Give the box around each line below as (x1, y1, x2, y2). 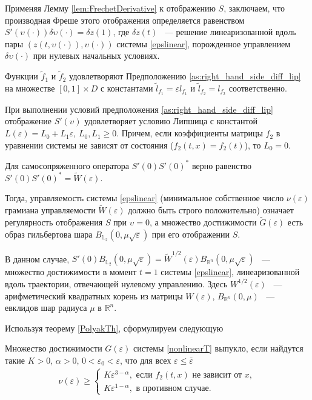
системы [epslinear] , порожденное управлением (116, 37, 291, 50)
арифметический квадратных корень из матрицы (5, 289, 183, 302)
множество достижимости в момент (5, 265, 137, 278)
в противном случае (136, 384, 209, 393)
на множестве (5, 82, 55, 94)
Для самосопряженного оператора (5, 159, 130, 172)
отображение (5, 115, 51, 127)
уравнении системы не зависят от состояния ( (5, 138, 174, 151)
